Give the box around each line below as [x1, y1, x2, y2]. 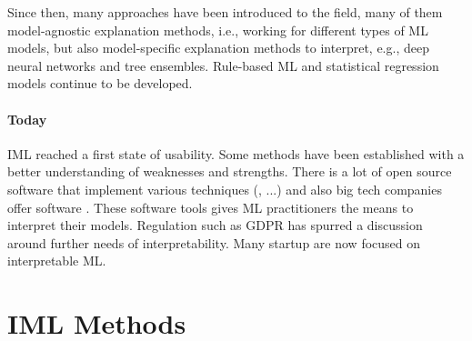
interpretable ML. [7, 251, 106, 270]
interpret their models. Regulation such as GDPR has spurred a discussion [7, 216, 423, 235]
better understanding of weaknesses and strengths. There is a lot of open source [7, 162, 452, 181]
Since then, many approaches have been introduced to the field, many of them [7, 3, 443, 21]
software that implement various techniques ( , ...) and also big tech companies [7, 179, 442, 198]
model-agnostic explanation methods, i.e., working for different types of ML [7, 20, 428, 39]
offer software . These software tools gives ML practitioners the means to [7, 197, 414, 216]
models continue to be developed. [7, 74, 193, 93]
